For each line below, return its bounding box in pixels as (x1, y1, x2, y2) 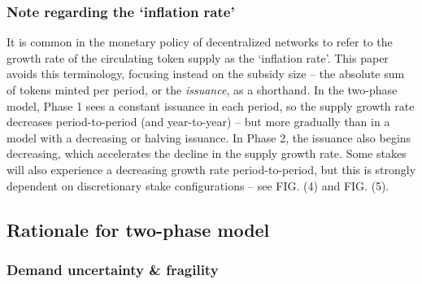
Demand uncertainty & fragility (7, 259, 219, 279)
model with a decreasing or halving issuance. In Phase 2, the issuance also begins (7, 129, 411, 146)
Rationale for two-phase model (7, 216, 270, 242)
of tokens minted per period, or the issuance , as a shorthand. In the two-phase (7, 81, 398, 98)
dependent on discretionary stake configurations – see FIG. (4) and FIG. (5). (7, 177, 389, 194)
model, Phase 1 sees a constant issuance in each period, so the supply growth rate (7, 97, 415, 114)
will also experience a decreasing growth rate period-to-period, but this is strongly (7, 160, 416, 177)
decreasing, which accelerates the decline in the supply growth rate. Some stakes (7, 145, 407, 162)
